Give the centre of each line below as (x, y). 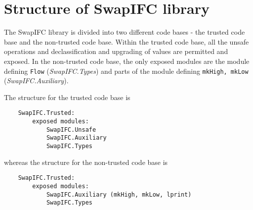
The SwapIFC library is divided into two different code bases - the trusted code (125, 32)
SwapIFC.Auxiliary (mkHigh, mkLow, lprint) (119, 194)
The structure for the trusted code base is (67, 97)
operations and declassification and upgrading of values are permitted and (116, 51)
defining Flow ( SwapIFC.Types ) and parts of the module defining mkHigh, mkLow (126, 71)
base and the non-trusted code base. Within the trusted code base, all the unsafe (126, 41)
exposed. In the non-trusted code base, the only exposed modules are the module (127, 61)
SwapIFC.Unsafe (71, 130)
